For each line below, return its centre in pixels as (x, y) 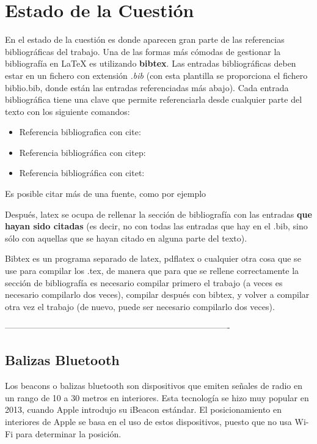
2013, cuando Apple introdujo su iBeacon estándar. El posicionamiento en (144, 409)
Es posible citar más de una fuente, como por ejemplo (106, 194)
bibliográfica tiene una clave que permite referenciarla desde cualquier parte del (154, 99)
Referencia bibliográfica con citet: (82, 173)
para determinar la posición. (68, 433)
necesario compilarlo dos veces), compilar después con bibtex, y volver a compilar (157, 294)
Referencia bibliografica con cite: (80, 132)
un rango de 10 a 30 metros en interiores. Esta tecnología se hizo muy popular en (157, 397)
